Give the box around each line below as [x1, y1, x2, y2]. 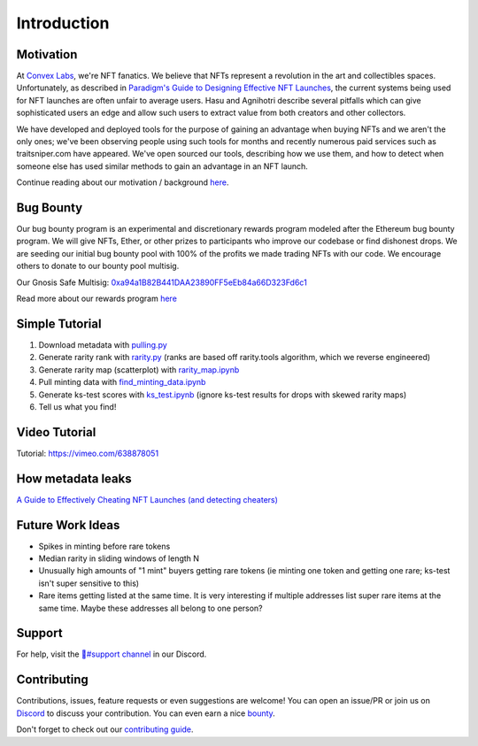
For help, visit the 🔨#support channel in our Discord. [16, 649, 207, 659]
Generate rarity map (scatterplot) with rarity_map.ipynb [38, 364, 240, 375]
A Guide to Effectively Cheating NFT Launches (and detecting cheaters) [16, 494, 279, 504]
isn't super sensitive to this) [38, 578, 140, 588]
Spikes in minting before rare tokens [38, 541, 171, 551]
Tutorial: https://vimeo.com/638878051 [16, 448, 159, 458]
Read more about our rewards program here [16, 293, 177, 304]
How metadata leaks [16, 471, 132, 486]
